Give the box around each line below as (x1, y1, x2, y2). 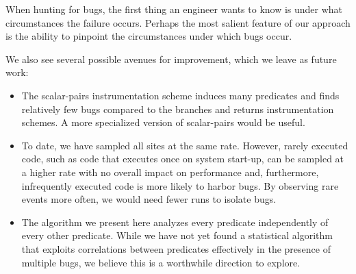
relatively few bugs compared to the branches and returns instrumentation (21, 101, 334, 116)
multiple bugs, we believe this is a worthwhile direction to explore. (21, 255, 301, 269)
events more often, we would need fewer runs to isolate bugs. (21, 192, 277, 206)
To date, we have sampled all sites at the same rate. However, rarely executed (21, 138, 348, 152)
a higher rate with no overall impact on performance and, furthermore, (21, 164, 319, 179)
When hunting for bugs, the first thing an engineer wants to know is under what (5, 2, 343, 16)
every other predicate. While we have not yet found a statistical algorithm (21, 228, 333, 242)
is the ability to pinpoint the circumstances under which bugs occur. (5, 29, 292, 43)
